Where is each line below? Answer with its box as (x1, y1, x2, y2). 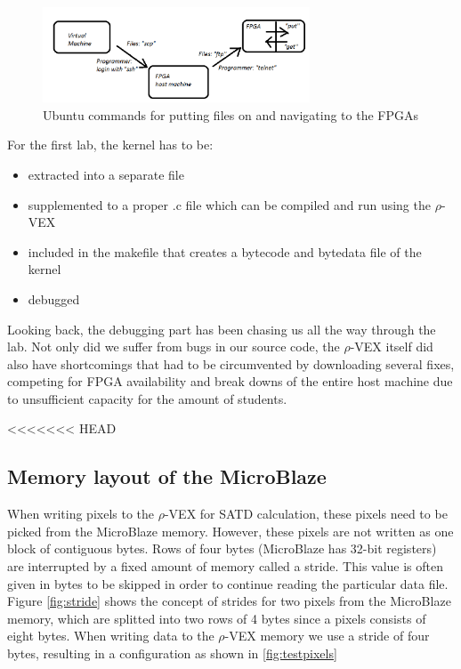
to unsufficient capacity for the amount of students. (7, 389, 287, 407)
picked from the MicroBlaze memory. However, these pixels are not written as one (7, 521, 454, 540)
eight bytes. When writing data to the (7, 626, 214, 645)
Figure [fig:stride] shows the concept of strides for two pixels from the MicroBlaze (7, 592, 451, 610)
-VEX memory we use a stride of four (224, 626, 430, 645)
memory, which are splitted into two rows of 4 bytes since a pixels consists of (7, 609, 426, 627)
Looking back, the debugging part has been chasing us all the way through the (7, 319, 436, 338)
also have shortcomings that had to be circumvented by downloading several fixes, (7, 354, 455, 373)
